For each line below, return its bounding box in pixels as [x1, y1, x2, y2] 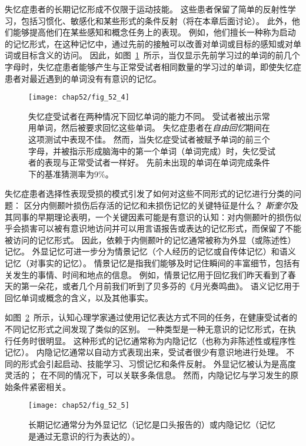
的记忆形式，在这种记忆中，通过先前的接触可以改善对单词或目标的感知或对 [5, 37, 293, 49]
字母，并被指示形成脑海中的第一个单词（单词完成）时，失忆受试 [28, 144, 275, 157]
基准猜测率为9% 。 [44, 167, 114, 180]
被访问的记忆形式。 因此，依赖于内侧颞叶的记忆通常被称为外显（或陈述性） [5, 233, 296, 246]
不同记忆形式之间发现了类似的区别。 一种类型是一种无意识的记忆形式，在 [5, 322, 288, 335]
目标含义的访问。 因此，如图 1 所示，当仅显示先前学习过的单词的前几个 [21, 49, 300, 61]
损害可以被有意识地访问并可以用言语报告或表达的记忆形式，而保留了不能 [21, 222, 301, 234]
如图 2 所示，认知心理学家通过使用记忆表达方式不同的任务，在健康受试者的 [5, 311, 297, 323]
